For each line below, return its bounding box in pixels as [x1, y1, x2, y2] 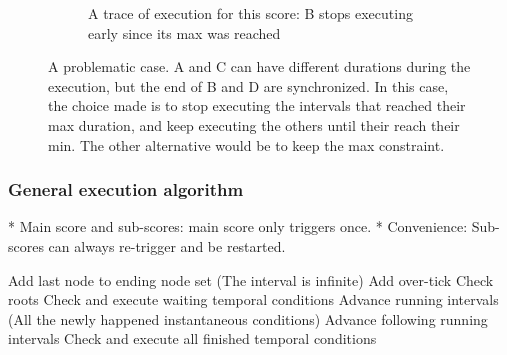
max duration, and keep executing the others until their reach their [48, 114, 460, 135]
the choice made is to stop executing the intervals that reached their [48, 95, 466, 116]
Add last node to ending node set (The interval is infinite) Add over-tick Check [8, 269, 494, 290]
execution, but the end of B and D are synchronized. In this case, [48, 75, 449, 96]
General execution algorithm [8, 177, 244, 202]
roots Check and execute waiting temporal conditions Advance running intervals [8, 289, 499, 310]
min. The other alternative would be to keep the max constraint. [48, 134, 445, 155]
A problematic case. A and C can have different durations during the [48, 56, 471, 77]
